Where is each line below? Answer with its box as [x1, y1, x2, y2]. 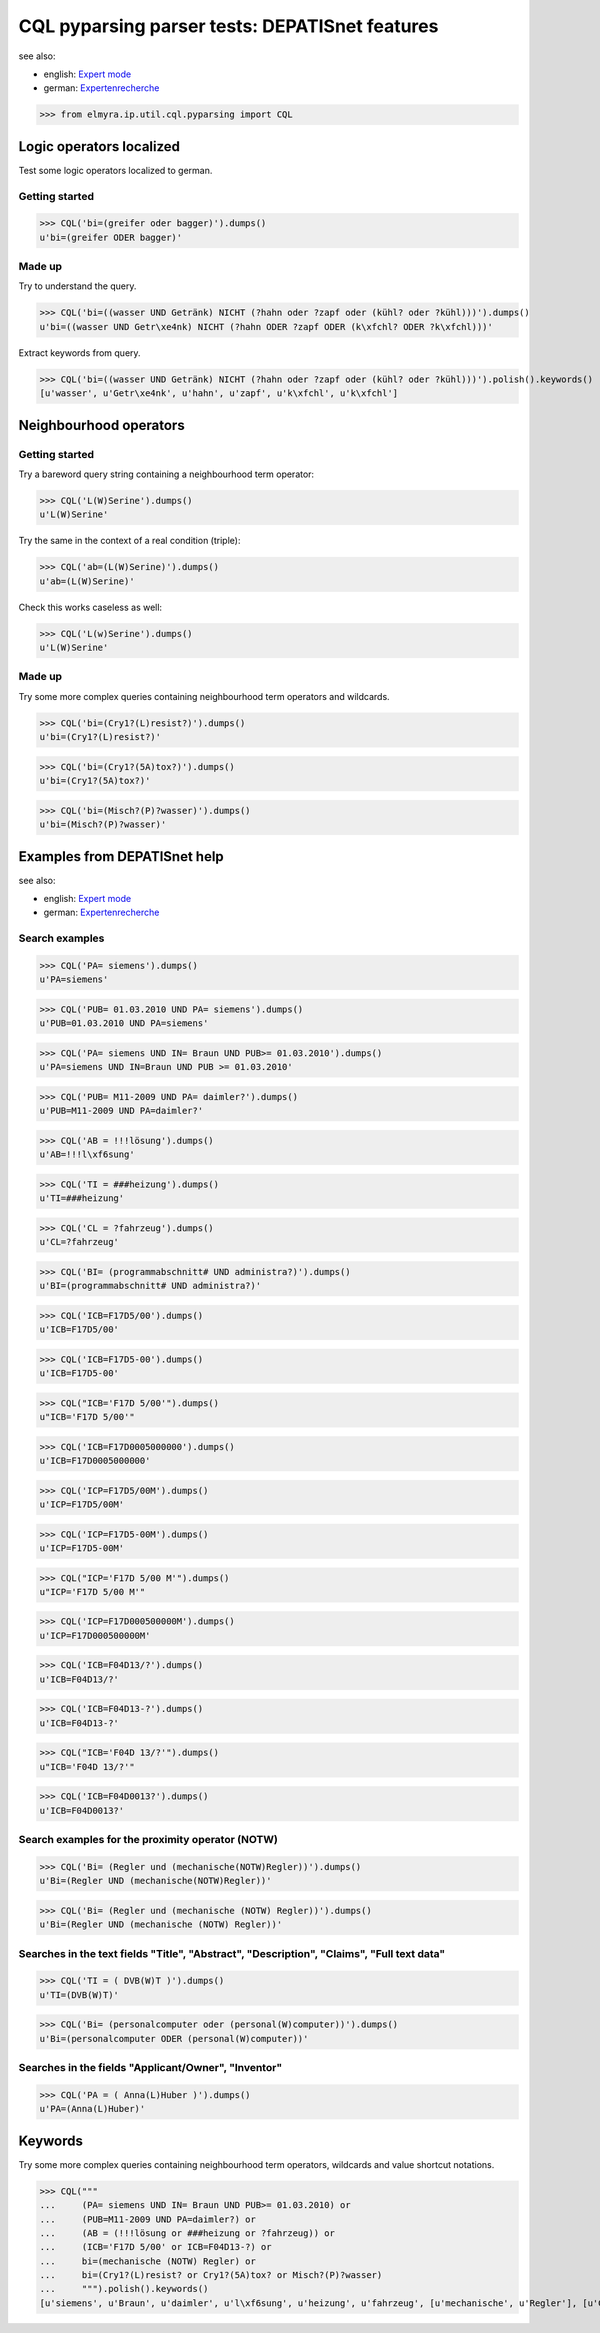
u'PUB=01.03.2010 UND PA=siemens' [39, 1018, 209, 1029]
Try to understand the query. [18, 280, 137, 292]
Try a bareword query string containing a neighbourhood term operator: [18, 468, 315, 480]
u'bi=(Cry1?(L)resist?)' [39, 731, 162, 743]
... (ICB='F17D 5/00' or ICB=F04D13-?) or [39, 2241, 272, 2253]
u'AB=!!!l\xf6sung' [39, 1149, 135, 1160]
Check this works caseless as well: [18, 601, 163, 613]
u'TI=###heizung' [39, 1193, 125, 1204]
